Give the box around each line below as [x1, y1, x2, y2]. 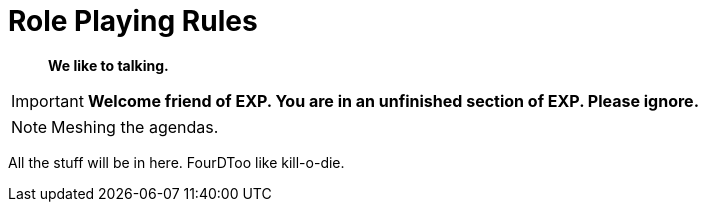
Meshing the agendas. [51, 116, 219, 137]
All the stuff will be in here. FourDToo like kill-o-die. [8, 153, 345, 171]
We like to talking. [48, 56, 169, 74]
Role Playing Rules [8, 4, 258, 38]
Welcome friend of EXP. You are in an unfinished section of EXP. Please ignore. [87, 90, 699, 111]
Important [11, 90, 84, 111]
